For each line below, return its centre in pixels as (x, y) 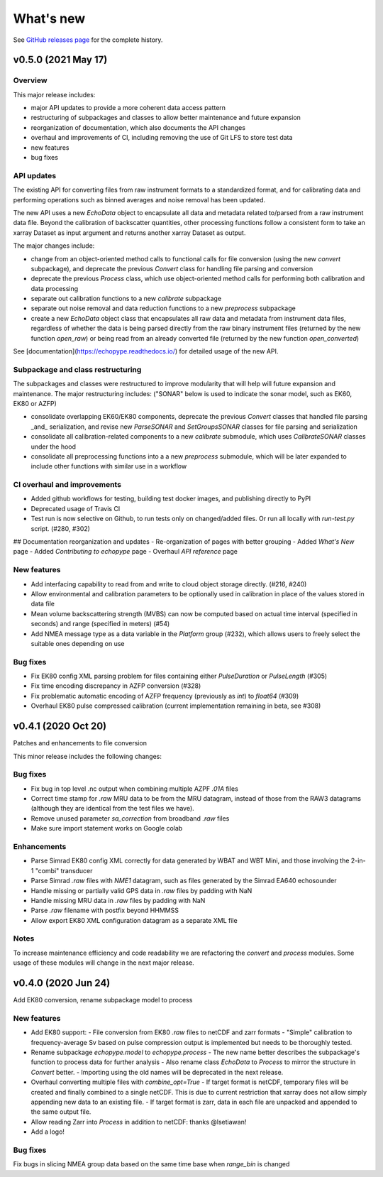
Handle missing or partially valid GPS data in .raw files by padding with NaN (141, 890)
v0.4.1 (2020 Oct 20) (60, 727)
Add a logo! (48, 1132)
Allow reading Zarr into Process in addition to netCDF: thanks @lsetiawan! (139, 1122)
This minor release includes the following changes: (88, 756)
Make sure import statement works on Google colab (107, 828)
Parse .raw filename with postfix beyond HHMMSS (105, 910)
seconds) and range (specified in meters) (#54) (100, 624)
